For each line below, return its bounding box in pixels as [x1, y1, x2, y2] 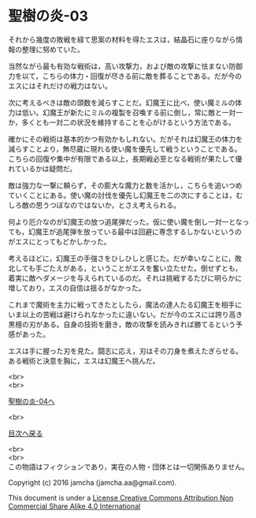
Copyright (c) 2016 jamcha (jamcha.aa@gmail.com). [8, 478, 177, 487]
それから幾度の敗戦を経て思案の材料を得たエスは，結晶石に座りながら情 [8, 35, 243, 44]
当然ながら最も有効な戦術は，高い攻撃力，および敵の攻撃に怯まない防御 [8, 61, 243, 71]
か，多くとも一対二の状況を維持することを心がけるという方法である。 [8, 117, 236, 127]
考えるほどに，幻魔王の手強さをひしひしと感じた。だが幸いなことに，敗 [8, 253, 243, 263]
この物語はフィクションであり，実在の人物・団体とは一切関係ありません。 [8, 462, 250, 471]
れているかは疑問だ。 [8, 163, 77, 173]
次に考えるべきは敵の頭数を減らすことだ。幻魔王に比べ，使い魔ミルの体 [8, 98, 243, 107]
